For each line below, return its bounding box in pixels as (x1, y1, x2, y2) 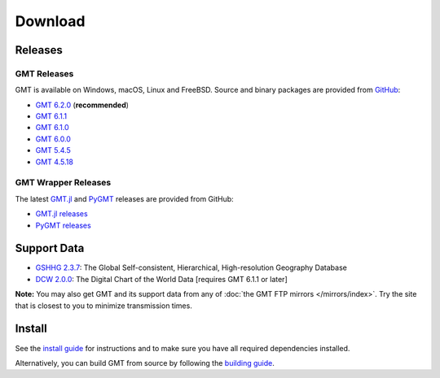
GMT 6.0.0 (35, 134, 71, 144)
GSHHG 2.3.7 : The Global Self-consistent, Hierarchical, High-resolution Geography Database (35, 263, 348, 272)
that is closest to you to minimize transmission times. (15, 301, 193, 311)
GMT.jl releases (35, 209, 89, 219)
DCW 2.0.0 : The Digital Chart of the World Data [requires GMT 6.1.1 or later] (35, 274, 288, 284)
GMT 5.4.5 (35, 146, 71, 155)
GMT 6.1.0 (35, 123, 69, 133)
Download (15, 12, 86, 30)
